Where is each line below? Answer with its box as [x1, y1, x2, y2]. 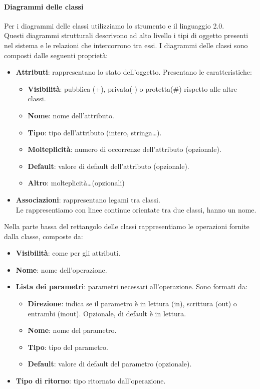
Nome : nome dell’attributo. [28, 110, 114, 120]
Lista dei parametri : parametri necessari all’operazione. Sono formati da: [16, 281, 247, 292]
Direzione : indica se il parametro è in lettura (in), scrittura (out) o [28, 298, 237, 309]
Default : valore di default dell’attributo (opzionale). [28, 160, 189, 171]
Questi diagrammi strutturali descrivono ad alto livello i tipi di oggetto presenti [4, 30, 248, 41]
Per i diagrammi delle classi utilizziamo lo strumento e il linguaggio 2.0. [4, 20, 224, 31]
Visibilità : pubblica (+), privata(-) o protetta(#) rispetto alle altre [28, 83, 237, 94]
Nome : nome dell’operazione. [16, 264, 107, 275]
